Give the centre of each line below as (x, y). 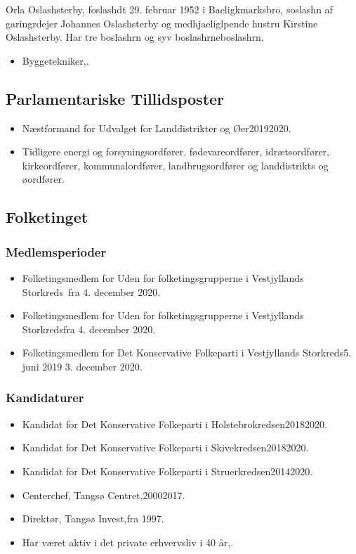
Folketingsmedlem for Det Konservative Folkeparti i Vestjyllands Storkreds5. (187, 353)
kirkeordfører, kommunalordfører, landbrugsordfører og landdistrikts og (175, 165)
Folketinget (47, 217)
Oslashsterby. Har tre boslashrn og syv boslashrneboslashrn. (135, 37)
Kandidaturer (45, 398)
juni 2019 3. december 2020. (82, 366)
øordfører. (43, 179)
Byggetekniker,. (55, 60)
